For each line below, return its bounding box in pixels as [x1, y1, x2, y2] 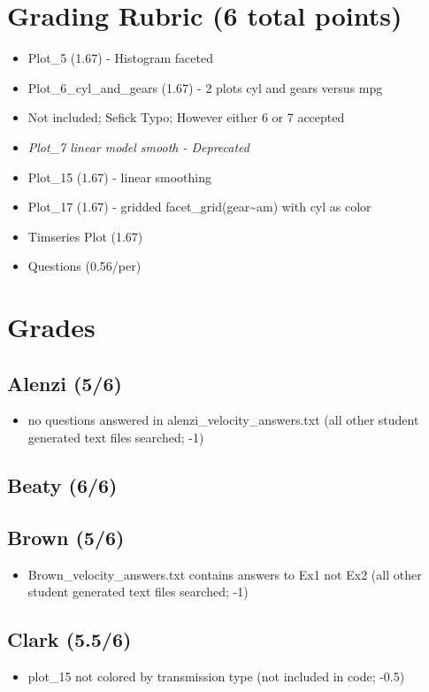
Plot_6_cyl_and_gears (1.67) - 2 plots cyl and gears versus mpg [27, 78, 383, 96]
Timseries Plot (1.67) [27, 227, 143, 245]
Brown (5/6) [7, 523, 125, 550]
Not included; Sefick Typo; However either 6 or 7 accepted [27, 108, 345, 127]
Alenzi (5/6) [7, 369, 122, 396]
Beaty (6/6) [7, 472, 118, 499]
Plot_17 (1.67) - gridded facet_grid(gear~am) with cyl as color [27, 197, 372, 216]
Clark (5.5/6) [7, 626, 132, 653]
